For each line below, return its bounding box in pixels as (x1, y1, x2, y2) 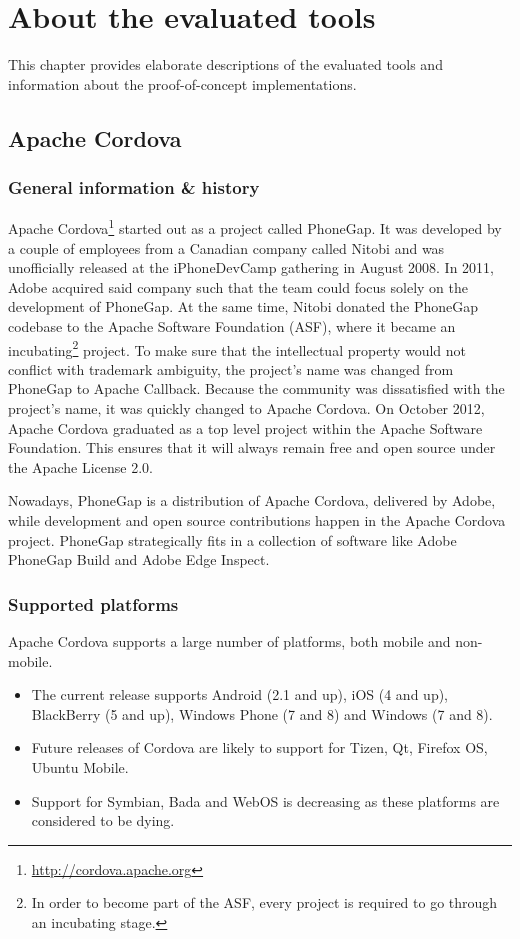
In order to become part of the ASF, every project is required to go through (31, 892, 498, 913)
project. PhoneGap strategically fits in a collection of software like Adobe (8, 529, 457, 550)
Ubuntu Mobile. (31, 756, 129, 777)
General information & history (8, 175, 260, 200)
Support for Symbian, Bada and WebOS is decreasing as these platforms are (31, 790, 500, 811)
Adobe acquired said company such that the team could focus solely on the (8, 276, 468, 297)
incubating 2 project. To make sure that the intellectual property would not (8, 336, 467, 360)
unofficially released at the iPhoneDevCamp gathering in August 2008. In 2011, (8, 257, 494, 278)
